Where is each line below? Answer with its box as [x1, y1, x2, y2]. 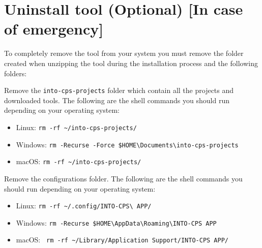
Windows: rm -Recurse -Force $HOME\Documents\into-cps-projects [16, 139, 239, 149]
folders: [4, 68, 27, 78]
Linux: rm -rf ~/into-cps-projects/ [16, 121, 137, 132]
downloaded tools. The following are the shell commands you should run [4, 95, 229, 105]
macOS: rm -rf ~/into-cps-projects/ [16, 156, 141, 167]
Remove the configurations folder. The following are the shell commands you [4, 173, 243, 183]
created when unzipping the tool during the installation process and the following [4, 57, 258, 68]
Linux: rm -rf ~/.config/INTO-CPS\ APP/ [16, 200, 152, 211]
